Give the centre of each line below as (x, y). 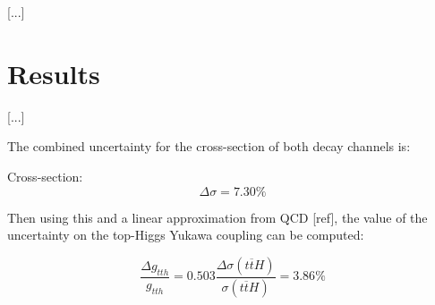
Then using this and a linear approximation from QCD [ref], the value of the (217, 217)
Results (54, 73)
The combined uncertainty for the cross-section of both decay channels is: (209, 146)
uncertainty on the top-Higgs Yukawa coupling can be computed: (186, 235)
